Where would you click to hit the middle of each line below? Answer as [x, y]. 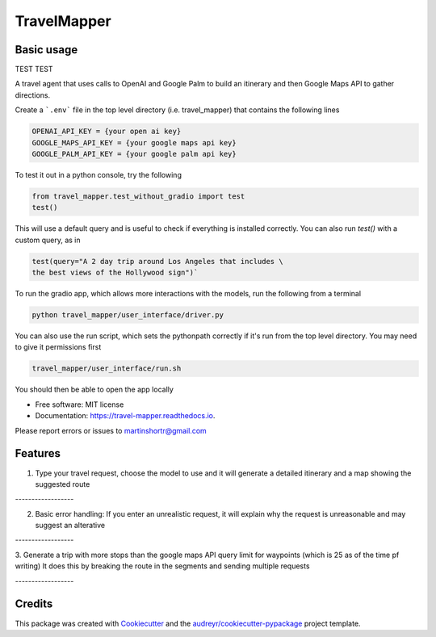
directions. [33, 95]
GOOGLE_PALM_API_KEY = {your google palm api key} [134, 154]
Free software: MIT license [80, 404]
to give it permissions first [58, 347]
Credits [34, 604]
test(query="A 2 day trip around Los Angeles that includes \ [157, 261]
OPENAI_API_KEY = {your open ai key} [107, 132]
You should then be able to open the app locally [94, 390]
